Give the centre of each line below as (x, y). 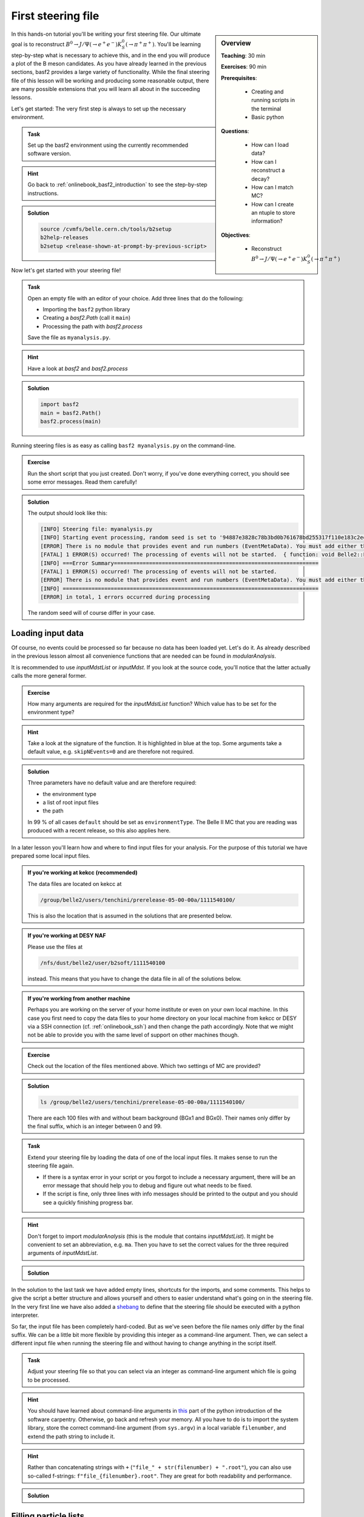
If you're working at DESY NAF (67, 936)
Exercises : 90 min (244, 67)
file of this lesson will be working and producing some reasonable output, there (110, 80)
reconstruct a (268, 171)
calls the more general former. (49, 676)
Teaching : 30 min (243, 55)
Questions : (235, 131)
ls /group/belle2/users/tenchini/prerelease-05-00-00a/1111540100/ (143, 1102)
